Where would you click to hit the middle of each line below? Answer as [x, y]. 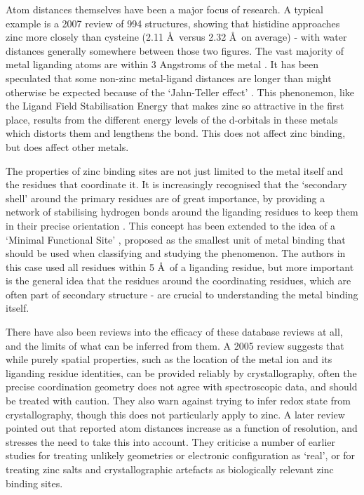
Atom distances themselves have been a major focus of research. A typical [164, 9]
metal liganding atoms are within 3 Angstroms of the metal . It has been [162, 64]
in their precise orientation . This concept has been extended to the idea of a [171, 225]
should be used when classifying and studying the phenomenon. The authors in [176, 253]
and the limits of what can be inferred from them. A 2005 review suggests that [175, 345]
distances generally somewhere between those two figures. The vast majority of [175, 50]
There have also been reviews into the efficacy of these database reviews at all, [174, 332]
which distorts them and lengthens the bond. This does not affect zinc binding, [176, 133]
